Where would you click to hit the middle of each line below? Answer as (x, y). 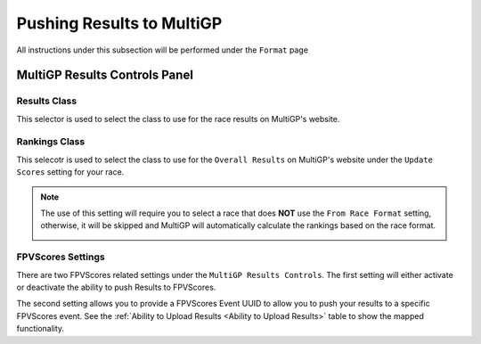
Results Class (47, 101)
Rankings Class (51, 142)
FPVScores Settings (61, 257)
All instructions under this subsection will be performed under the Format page (163, 50)
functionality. (41, 329)
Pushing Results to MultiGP (119, 23)
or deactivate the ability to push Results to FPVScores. (116, 287)
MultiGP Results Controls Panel (105, 75)
